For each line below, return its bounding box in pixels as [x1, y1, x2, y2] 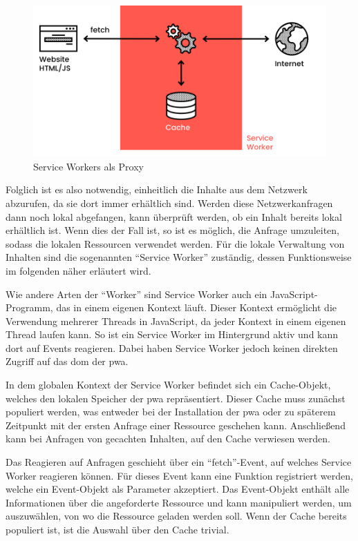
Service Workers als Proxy [33, 159, 144, 173]
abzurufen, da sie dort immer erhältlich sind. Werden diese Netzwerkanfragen [6, 195, 333, 210]
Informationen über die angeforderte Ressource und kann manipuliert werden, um [6, 495, 352, 509]
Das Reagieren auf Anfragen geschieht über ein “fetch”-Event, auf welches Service [6, 455, 352, 469]
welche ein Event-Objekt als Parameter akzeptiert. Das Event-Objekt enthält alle [6, 482, 350, 496]
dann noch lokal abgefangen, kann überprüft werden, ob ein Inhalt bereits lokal [6, 209, 342, 224]
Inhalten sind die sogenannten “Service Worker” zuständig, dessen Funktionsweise [6, 250, 352, 264]
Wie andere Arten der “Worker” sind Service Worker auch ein [6, 286, 267, 301]
